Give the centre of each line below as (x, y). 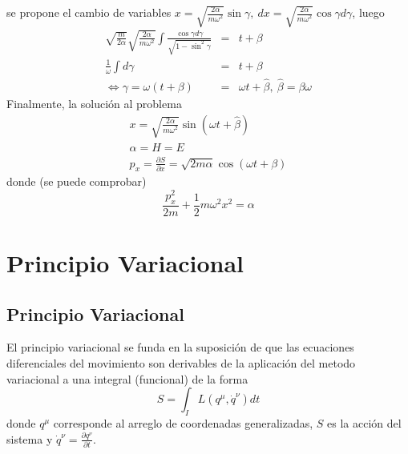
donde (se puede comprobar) (77, 181)
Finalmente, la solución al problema (94, 104)
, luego (368, 12)
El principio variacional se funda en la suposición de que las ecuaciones (180, 347)
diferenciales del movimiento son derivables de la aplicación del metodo (181, 363)
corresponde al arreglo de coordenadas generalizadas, (183, 422)
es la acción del (364, 422)
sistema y (30, 438)
